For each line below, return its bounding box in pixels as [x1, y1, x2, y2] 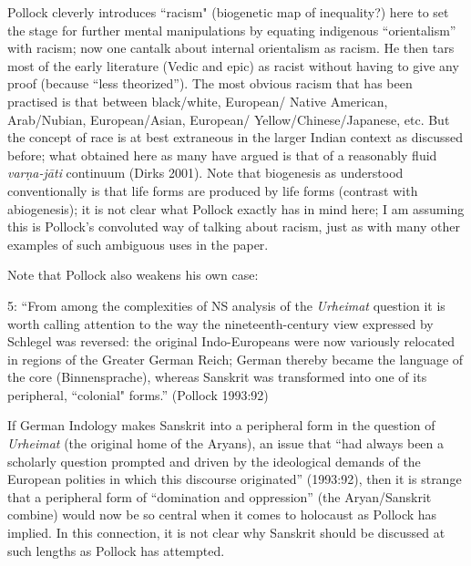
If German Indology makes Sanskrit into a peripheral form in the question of [7, 416, 435, 435]
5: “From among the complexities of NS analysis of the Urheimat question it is [7, 295, 445, 314]
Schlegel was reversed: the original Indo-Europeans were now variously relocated [7, 332, 456, 351]
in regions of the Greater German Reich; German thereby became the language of [7, 349, 464, 368]
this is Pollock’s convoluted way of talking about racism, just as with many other [7, 217, 460, 236]
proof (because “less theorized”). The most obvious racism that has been [7, 74, 413, 93]
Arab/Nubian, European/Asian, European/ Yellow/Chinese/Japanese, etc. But [7, 109, 450, 129]
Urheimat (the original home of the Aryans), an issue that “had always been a [7, 434, 445, 453]
